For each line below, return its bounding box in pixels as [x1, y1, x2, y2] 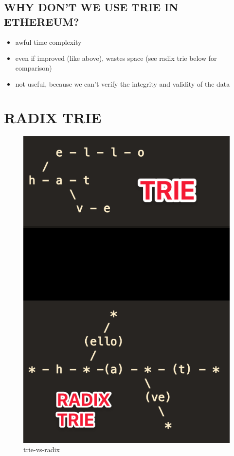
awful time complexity [15, 36, 82, 47]
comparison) [15, 62, 52, 73]
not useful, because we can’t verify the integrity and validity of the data [15, 79, 230, 89]
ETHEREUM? [4, 14, 79, 29]
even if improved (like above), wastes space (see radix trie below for [15, 53, 217, 63]
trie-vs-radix [23, 444, 60, 455]
